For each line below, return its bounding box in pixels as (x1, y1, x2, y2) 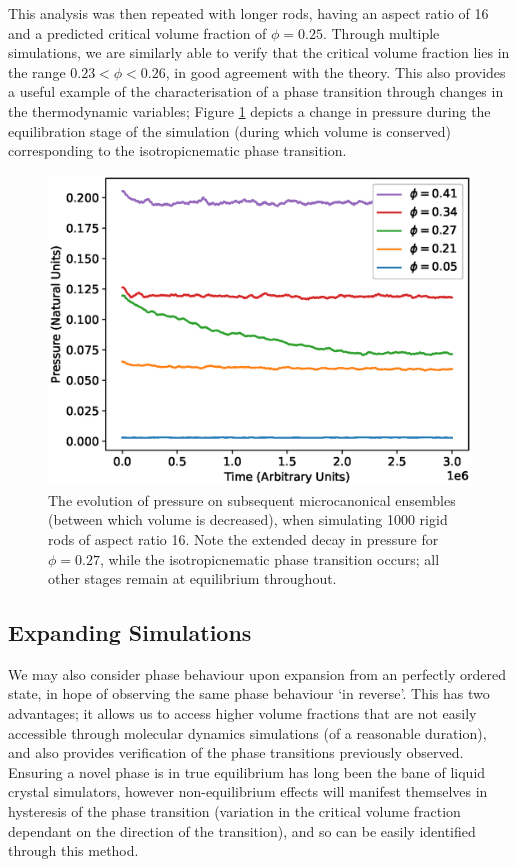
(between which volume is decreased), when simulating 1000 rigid (48, 509, 448, 530)
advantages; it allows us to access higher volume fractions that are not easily (8, 703, 477, 724)
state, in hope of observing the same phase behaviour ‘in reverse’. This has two (8, 683, 490, 704)
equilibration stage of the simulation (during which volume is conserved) (8, 120, 452, 141)
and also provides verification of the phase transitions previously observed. (8, 742, 464, 763)
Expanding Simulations (8, 617, 252, 648)
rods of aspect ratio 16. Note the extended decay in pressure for (48, 528, 439, 549)
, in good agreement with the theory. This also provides (165, 61, 506, 82)
